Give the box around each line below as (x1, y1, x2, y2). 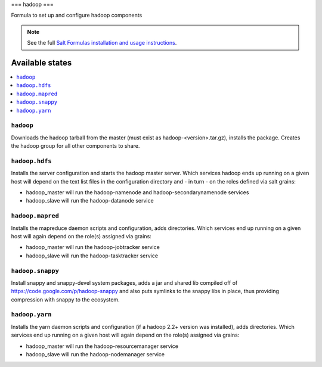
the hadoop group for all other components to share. (11, 142, 140, 150)
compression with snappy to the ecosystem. (11, 296, 120, 303)
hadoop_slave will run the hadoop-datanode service (26, 197, 154, 204)
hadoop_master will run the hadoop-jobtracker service (26, 244, 160, 251)
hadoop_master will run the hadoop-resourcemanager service (26, 343, 179, 350)
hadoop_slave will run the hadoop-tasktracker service (26, 252, 158, 259)
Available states (11, 57, 72, 68)
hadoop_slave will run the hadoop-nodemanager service (26, 351, 165, 358)
